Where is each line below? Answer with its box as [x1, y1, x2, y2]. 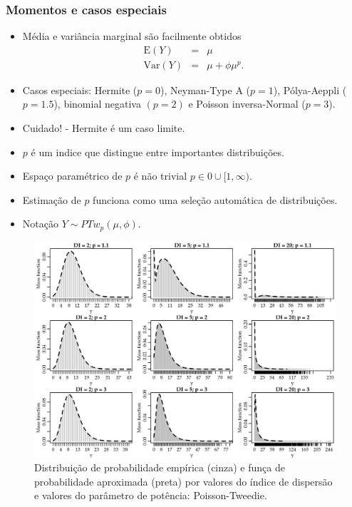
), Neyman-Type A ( [160, 82, 251, 97]
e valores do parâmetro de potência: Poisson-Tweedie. [34, 488, 267, 503]
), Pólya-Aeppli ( [273, 82, 347, 97]
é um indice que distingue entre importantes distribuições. [31, 144, 284, 159]
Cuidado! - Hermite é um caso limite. [22, 121, 185, 135]
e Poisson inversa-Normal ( [188, 96, 306, 111]
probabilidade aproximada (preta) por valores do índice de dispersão [34, 473, 333, 488]
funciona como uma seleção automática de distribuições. [93, 192, 338, 207]
